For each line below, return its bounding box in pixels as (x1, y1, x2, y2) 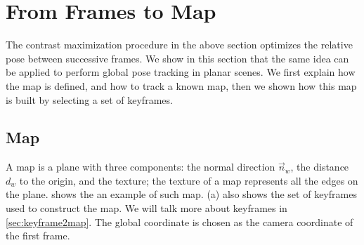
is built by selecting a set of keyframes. (6, 92, 173, 107)
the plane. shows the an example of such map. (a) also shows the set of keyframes (6, 187, 357, 201)
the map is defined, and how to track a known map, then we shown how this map (6, 78, 357, 93)
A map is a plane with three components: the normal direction (6, 159, 275, 174)
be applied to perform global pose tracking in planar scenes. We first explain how (6, 65, 356, 79)
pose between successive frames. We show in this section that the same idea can (6, 51, 349, 65)
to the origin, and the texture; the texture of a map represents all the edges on (19, 173, 358, 187)
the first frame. (6, 228, 70, 243)
